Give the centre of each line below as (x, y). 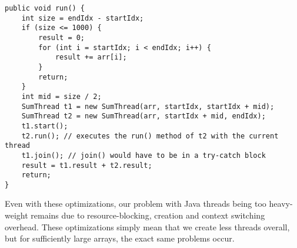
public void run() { (45, 8)
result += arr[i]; (91, 57)
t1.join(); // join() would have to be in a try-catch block (144, 155)
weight (16, 215)
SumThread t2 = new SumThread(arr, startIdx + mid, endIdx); (144, 116)
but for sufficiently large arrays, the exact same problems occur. (120, 238)
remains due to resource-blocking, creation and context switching (148, 215)
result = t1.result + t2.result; (87, 165)
